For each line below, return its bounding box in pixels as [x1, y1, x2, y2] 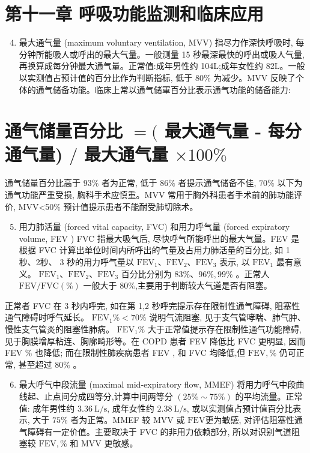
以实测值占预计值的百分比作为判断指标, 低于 [19, 71, 193, 83]
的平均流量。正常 [235, 389, 303, 402]
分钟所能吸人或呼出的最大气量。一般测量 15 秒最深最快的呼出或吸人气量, [19, 47, 305, 60]
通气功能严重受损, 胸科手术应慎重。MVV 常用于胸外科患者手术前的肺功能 [5, 188, 294, 200]
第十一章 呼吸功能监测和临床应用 [5, 1, 264, 26]
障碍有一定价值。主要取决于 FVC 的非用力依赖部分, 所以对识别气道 [27, 425, 292, 437]
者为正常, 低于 [102, 176, 157, 189]
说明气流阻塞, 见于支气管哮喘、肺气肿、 [149, 311, 306, 323]
